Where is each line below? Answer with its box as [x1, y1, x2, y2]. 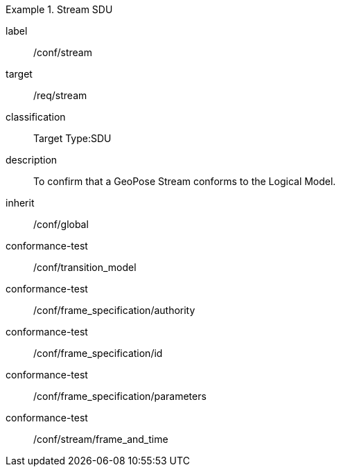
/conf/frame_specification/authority [33, 304, 195, 316]
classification [6, 111, 66, 123]
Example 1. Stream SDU [6, 3, 113, 15]
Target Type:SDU [33, 132, 112, 144]
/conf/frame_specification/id [33, 347, 163, 359]
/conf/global [33, 218, 89, 230]
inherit [6, 197, 35, 209]
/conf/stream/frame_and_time [33, 433, 168, 445]
